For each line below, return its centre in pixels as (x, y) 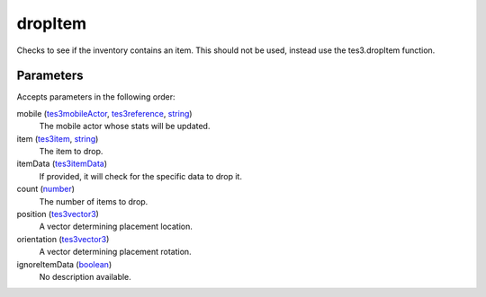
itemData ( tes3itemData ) (62, 164)
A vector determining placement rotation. (116, 252)
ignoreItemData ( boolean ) (64, 264)
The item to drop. (71, 152)
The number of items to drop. (94, 201)
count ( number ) (46, 189)
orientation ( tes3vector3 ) (63, 239)
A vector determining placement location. (116, 227)
